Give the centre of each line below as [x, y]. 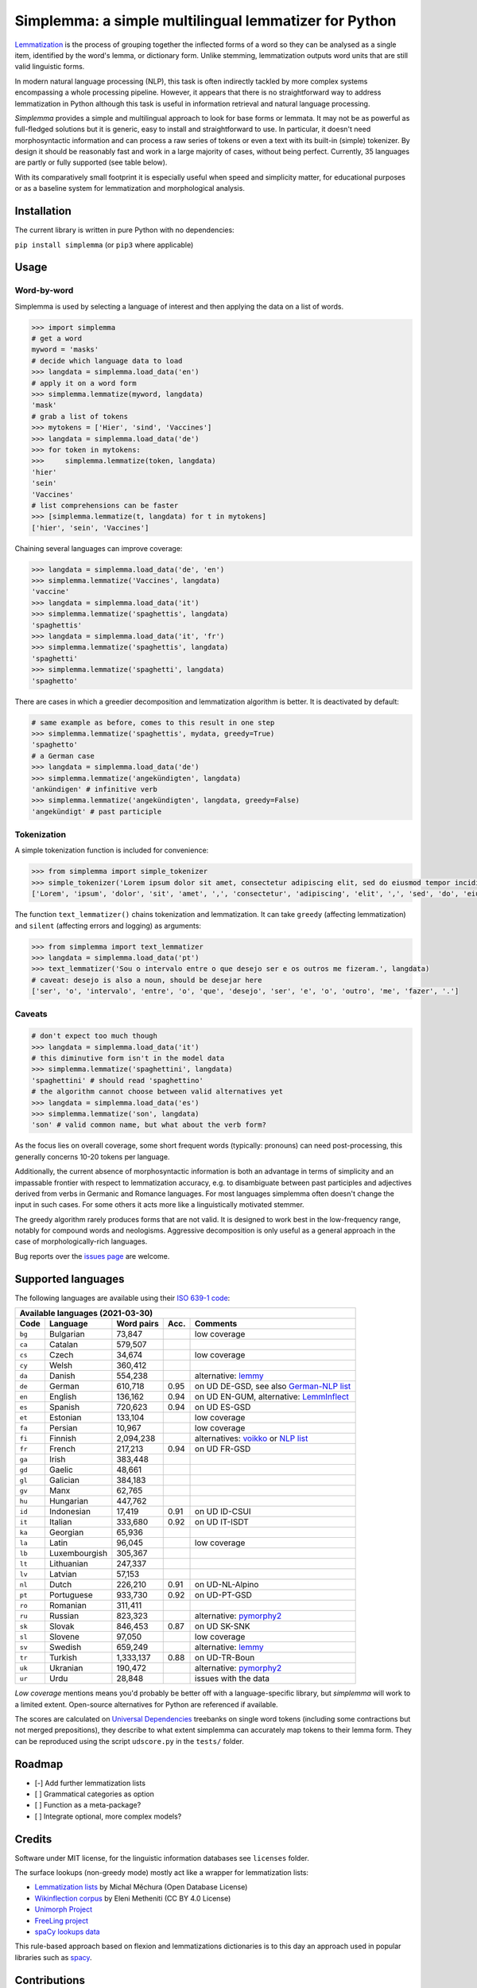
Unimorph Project [64, 1909]
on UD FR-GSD [223, 1449]
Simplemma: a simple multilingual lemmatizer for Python [206, 21]
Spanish [64, 1408]
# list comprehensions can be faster [105, 505]
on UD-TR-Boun [225, 1658]
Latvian [63, 1574]
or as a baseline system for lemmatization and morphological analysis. [130, 188]
